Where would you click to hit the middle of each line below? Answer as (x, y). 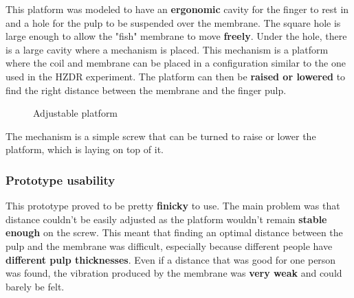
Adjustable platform (76, 113)
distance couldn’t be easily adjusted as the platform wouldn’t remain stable (166, 219)
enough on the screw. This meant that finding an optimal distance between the (174, 232)
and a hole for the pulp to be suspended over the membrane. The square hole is (173, 22)
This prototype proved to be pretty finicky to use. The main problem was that (173, 206)
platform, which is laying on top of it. (85, 149)
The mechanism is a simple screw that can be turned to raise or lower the (161, 136)
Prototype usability (60, 180)
